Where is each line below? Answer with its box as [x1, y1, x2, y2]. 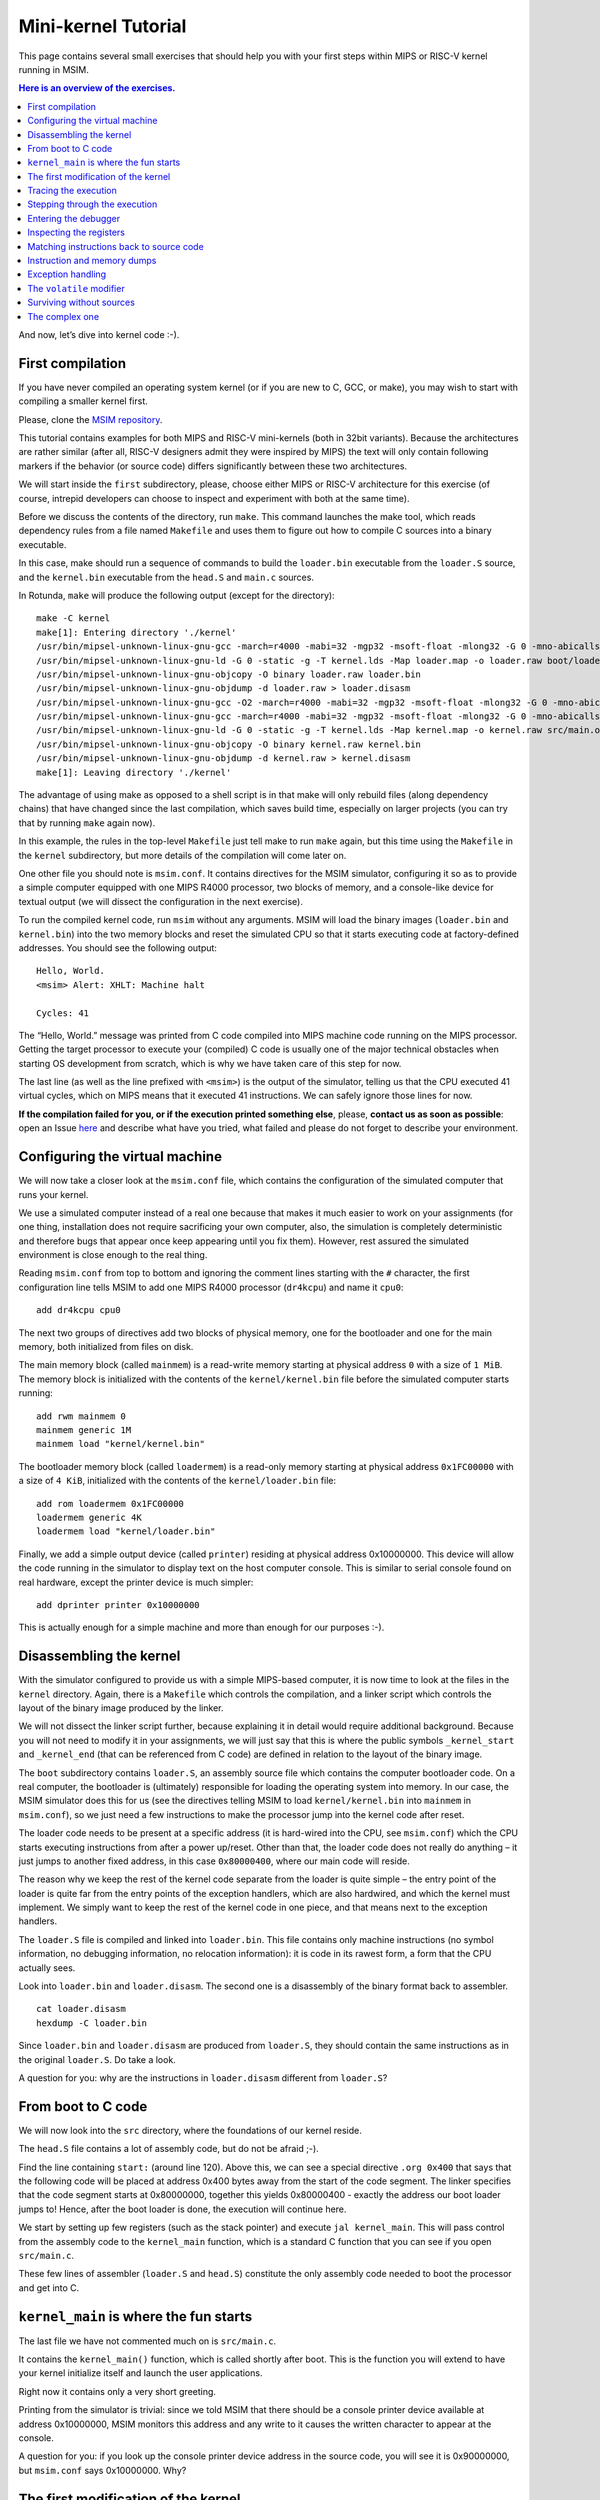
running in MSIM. [18, 63, 89, 75]
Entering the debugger [27, 212, 121, 224]
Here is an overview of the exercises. [18, 82, 176, 94]
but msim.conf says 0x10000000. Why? [18, 2464, 187, 2476]
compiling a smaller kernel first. [18, 395, 149, 407]
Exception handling [27, 268, 107, 280]
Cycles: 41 [36, 1007, 90, 1019]
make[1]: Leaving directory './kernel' [36, 766, 232, 778]
